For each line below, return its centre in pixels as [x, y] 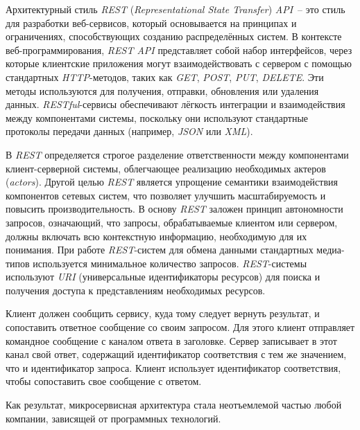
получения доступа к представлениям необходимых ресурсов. [136, 290]
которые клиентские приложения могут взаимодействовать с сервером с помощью [179, 63]
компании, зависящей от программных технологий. [113, 418]
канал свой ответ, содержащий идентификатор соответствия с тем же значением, [176, 354]
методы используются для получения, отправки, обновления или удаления [162, 90]
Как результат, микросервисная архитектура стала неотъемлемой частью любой [174, 405]
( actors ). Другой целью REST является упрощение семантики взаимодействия [172, 182]
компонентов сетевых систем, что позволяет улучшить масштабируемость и [166, 195]
